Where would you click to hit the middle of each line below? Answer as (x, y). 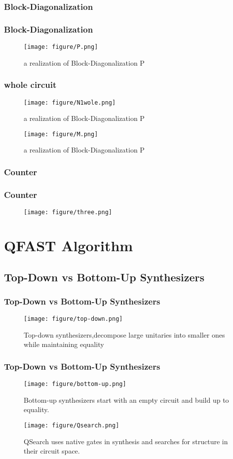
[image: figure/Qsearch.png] (72, 426)
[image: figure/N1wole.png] (70, 102)
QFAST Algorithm (69, 245)
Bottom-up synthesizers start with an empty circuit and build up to (126, 400)
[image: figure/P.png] (61, 47)
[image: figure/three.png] (68, 212)
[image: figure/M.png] (61, 134)
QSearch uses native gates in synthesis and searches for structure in (126, 441)
